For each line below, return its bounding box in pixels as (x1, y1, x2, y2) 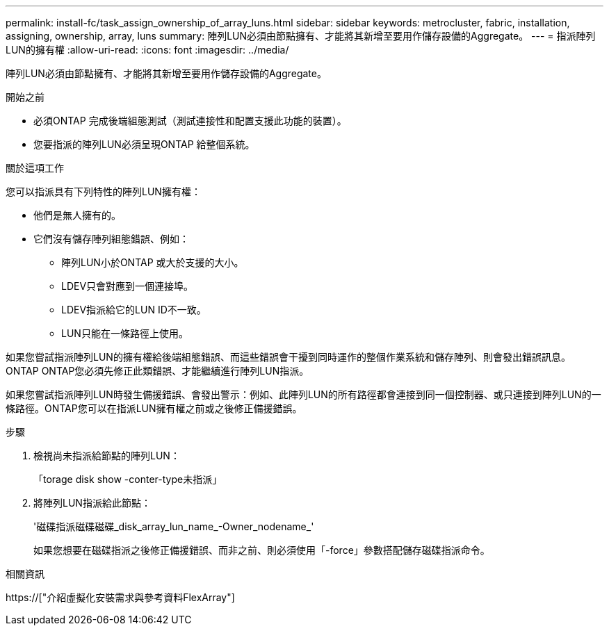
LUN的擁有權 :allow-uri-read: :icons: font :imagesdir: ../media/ (6, 44, 289, 56)
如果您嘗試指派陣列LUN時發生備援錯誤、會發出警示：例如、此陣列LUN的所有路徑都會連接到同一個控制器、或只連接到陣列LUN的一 (6, 388, 601, 400)
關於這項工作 (6, 162, 64, 174)
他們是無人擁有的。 (33, 209, 121, 221)
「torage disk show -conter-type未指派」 (33, 473, 222, 485)
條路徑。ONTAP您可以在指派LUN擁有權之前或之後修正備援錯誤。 (6, 402, 302, 414)
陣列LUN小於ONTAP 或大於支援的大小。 (61, 256, 244, 268)
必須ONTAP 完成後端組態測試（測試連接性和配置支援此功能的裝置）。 (33, 115, 347, 126)
